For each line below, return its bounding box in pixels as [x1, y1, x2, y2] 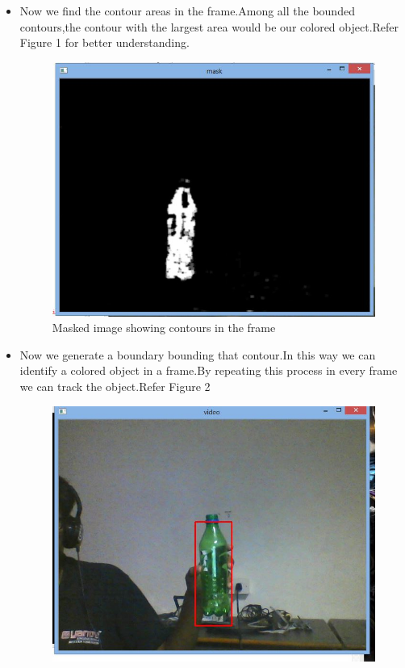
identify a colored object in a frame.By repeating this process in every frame [19, 362, 398, 379]
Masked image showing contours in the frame [52, 319, 276, 336]
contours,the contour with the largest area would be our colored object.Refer [19, 18, 399, 35]
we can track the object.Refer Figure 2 [19, 378, 211, 395]
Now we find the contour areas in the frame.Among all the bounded [19, 2, 355, 19]
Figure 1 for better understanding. [19, 34, 190, 51]
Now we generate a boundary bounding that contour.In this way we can [19, 346, 376, 363]
